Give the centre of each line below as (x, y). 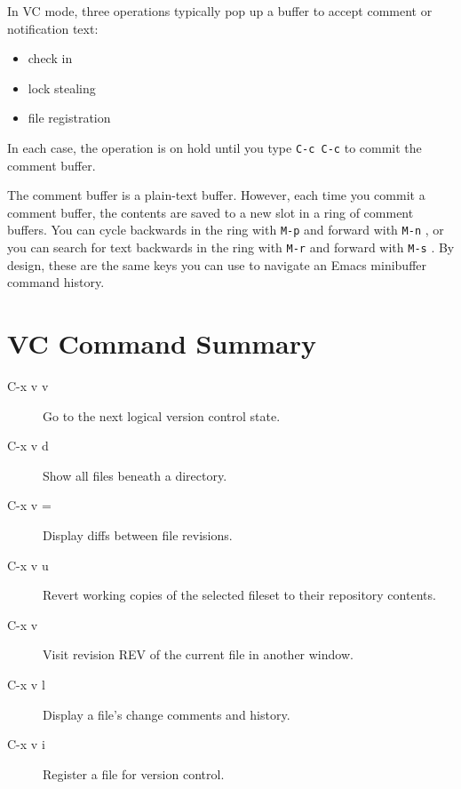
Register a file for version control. (134, 773)
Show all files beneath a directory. (135, 475)
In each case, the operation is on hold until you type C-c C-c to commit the (215, 147)
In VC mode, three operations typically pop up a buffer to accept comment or (220, 11)
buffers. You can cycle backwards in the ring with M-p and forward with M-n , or (226, 230)
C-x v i (26, 744)
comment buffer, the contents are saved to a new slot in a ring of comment (211, 212)
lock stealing (62, 88)
